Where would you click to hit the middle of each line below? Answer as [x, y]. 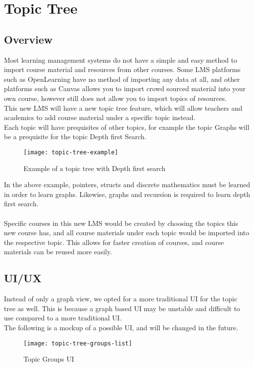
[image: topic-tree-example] [71, 152]
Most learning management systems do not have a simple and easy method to [121, 60]
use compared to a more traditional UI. [63, 318]
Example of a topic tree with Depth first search [94, 168]
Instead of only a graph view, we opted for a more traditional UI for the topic [121, 299]
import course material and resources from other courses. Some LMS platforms [122, 69]
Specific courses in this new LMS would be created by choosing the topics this [121, 223]
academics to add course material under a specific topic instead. [100, 117]
